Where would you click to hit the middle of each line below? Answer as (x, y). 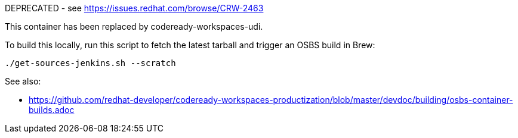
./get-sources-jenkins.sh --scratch (90, 63)
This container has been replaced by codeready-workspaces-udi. (134, 26)
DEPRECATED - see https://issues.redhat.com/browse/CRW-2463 (134, 8)
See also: (23, 81)
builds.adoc (52, 110)
